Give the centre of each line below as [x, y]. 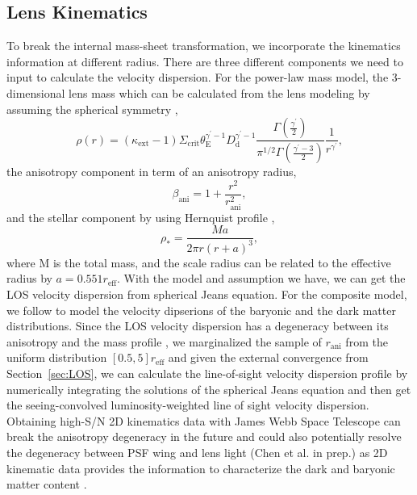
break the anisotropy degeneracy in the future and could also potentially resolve [204, 436]
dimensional [36, 92]
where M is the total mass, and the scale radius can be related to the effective [199, 262]
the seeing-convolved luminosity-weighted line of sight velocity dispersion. [188, 405]
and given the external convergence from [268, 357]
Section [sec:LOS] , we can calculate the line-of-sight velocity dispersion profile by [207, 373]
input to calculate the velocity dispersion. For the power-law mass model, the [198, 77]
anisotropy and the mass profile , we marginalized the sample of [164, 341]
